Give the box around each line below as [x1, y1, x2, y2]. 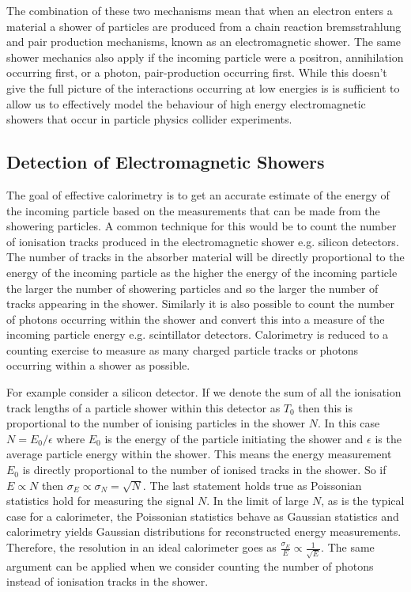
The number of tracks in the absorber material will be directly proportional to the [6, 249, 405, 265]
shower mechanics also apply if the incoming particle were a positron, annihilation [6, 48, 404, 65]
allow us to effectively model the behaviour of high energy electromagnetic [6, 95, 366, 112]
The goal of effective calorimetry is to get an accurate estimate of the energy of [6, 186, 390, 203]
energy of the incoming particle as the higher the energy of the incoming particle [6, 264, 398, 280]
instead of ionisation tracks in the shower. [6, 573, 209, 590]
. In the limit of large [206, 492, 309, 509]
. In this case [317, 415, 380, 431]
